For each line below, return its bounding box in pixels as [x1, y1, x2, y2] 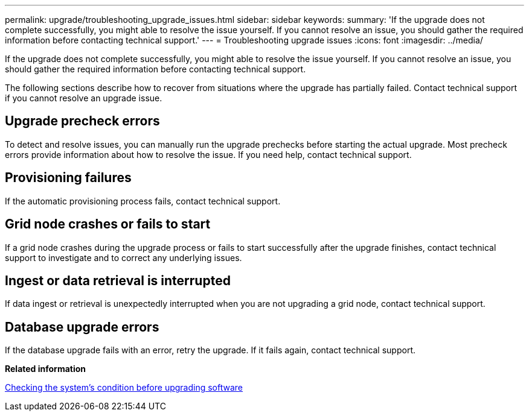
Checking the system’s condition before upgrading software [5, 382, 243, 393]
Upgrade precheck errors [5, 113, 160, 129]
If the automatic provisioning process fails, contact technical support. [5, 195, 281, 206]
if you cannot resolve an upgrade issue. [5, 93, 162, 103]
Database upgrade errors [5, 319, 159, 335]
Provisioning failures [5, 170, 132, 186]
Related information [5, 364, 86, 374]
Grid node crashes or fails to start [5, 216, 211, 232]
